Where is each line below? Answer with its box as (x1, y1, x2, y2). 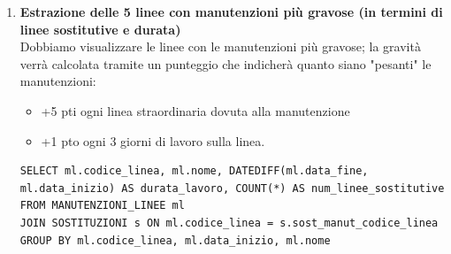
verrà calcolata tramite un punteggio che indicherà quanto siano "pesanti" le (19, 54, 432, 73)
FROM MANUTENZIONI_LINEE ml (19, 199, 185, 212)
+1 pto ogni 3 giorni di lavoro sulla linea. (41, 131, 265, 150)
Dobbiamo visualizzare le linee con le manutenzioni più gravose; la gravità (19, 37, 421, 56)
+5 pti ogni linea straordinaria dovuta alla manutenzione (41, 101, 350, 119)
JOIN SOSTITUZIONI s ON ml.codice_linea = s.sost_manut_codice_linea (19, 216, 439, 229)
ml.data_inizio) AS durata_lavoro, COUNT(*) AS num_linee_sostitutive (19, 181, 445, 195)
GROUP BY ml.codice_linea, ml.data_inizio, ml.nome (19, 234, 331, 247)
